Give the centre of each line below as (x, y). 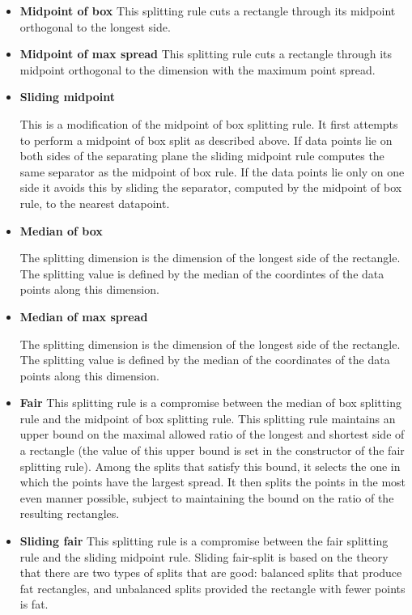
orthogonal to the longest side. (95, 26)
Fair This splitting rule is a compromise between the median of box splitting (210, 403)
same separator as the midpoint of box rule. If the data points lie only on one (212, 171)
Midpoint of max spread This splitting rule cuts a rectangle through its (206, 54)
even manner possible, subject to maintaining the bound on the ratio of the (207, 497)
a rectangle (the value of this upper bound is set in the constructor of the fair (212, 450)
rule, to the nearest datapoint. (95, 203)
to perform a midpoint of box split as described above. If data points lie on (206, 140)
